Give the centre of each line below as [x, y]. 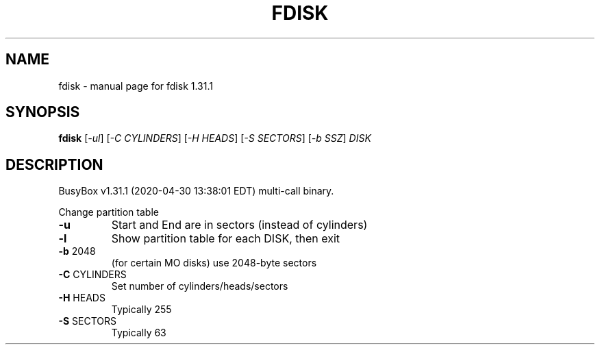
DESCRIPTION [54, 164]
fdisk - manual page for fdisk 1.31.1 [136, 86]
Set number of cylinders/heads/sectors [200, 286]
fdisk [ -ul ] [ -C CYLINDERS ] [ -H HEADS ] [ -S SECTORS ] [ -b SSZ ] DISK [215, 138]
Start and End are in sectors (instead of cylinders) [239, 225]
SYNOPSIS [43, 112]
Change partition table [109, 212]
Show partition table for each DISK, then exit [226, 239]
